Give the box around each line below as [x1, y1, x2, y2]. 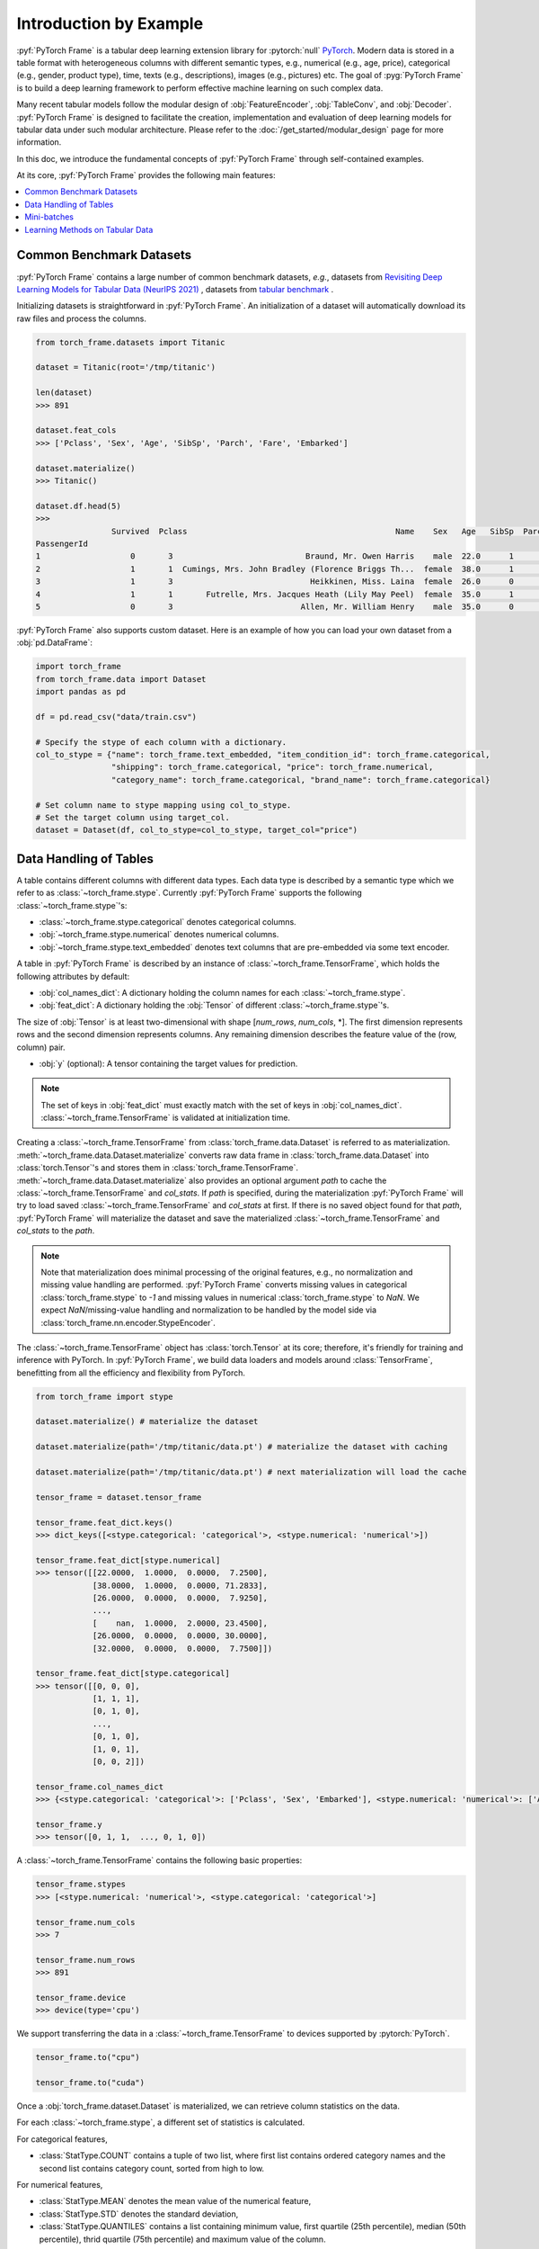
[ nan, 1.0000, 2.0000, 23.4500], [92, 1617, 269, 1628]
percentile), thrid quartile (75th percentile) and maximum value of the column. [39, 2234, 327, 2245]
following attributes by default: [16, 971, 130, 981]
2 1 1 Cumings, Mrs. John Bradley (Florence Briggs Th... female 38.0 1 [35, 563, 514, 574]
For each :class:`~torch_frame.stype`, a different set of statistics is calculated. [16, 2117, 305, 2128]
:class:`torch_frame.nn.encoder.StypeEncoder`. [40, 1317, 216, 1328]
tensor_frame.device [35, 1993, 126, 2003]
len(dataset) [35, 388, 93, 398]
